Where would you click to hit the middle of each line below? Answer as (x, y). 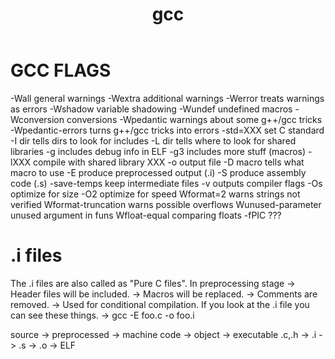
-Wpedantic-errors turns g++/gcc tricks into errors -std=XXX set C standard (167, 130)
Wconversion (37, 119)
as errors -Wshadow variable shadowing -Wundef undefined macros (151, 109)
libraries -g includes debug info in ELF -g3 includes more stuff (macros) (158, 151)
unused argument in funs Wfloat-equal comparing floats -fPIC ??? (146, 215)
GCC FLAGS (61, 70)
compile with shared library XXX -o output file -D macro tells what (168, 162)
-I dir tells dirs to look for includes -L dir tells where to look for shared (153, 140)
